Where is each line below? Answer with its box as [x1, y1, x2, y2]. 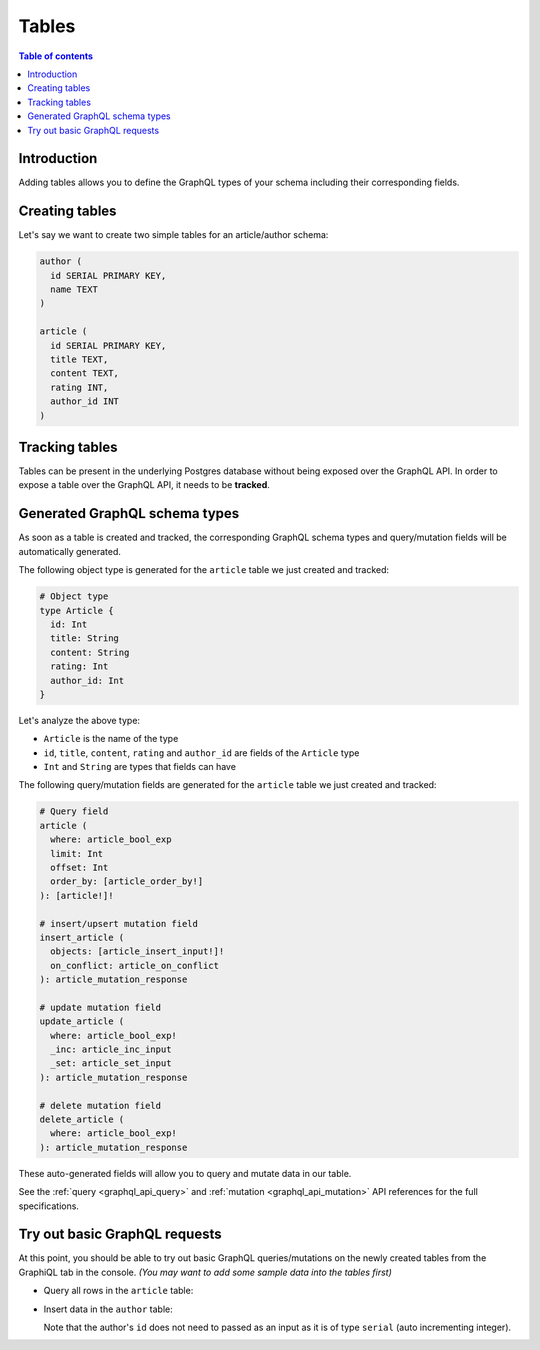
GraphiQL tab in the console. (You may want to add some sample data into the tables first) [18, 1266, 392, 1278]
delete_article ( [39, 1114, 125, 1125]
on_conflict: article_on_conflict [50, 960, 220, 971]
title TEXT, [50, 354, 109, 365]
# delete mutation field [39, 1100, 162, 1111]
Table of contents [18, 50, 94, 62]
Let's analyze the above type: [18, 714, 140, 726]
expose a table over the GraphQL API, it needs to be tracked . [18, 479, 270, 491]
